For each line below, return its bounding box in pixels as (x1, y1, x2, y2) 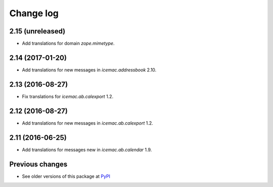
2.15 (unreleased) (9, 27, 66, 35)
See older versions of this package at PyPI (22, 173, 111, 179)
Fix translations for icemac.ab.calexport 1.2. (22, 93, 114, 99)
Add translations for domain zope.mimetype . (22, 41, 115, 47)
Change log (9, 8, 59, 19)
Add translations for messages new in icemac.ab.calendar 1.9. (22, 146, 152, 153)
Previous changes (9, 160, 68, 168)
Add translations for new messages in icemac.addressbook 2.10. (22, 66, 157, 73)
